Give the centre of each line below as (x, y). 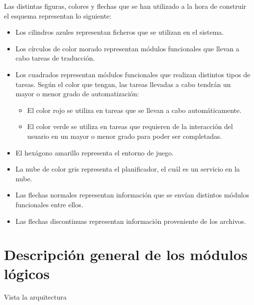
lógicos (27, 273)
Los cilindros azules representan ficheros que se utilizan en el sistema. (120, 32)
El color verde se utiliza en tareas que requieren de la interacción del (130, 126)
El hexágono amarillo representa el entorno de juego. (95, 152)
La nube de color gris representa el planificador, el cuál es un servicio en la (128, 169)
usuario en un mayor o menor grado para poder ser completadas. (125, 136)
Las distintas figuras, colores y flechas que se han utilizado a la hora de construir (125, 6)
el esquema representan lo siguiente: (58, 15)
